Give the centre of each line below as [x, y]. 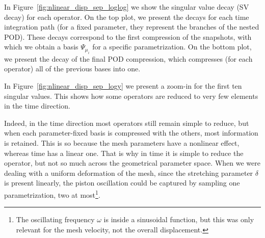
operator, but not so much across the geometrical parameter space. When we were [132, 163]
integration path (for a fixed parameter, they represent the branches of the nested [132, 27]
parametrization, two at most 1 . [52, 194]
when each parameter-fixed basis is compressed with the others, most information [131, 133]
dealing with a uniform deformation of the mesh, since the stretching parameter [129, 173]
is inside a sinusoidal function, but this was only [179, 219]
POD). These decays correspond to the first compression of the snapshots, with [128, 36]
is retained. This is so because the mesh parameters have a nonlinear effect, [122, 142]
